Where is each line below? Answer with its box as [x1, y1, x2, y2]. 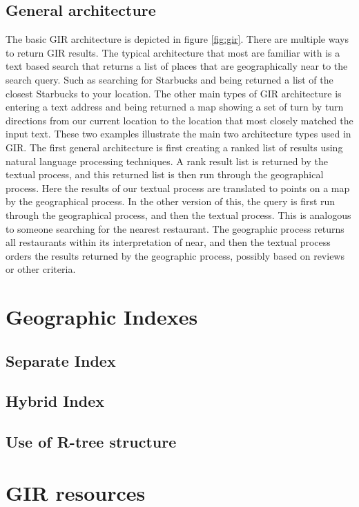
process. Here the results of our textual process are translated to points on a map [6, 180, 350, 195]
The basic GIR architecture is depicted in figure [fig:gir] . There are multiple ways [6, 32, 349, 46]
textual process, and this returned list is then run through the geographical [6, 167, 324, 182]
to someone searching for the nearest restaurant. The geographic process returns [6, 221, 345, 236]
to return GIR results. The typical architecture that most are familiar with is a [6, 45, 340, 59]
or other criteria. [6, 262, 76, 276]
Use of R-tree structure [6, 431, 177, 452]
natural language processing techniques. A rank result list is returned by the [6, 153, 328, 168]
